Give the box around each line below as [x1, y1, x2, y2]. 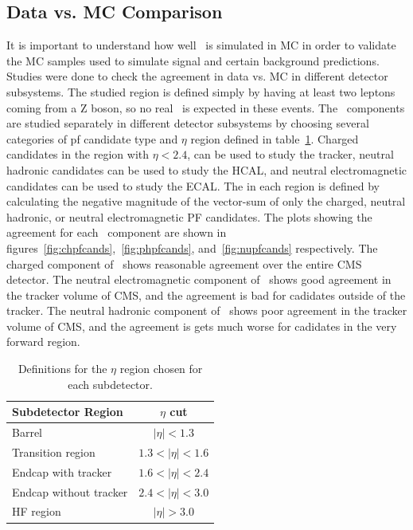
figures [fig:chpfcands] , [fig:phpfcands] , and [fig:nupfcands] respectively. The [6, 239, 378, 256]
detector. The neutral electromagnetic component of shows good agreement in [6, 271, 392, 288]
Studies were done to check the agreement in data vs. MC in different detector [6, 68, 388, 84]
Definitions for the [18, 360, 107, 377]
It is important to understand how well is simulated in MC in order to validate [6, 37, 396, 53]
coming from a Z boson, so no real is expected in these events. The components [6, 99, 405, 116]
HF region [12, 503, 61, 520]
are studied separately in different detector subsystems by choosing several [6, 115, 369, 132]
